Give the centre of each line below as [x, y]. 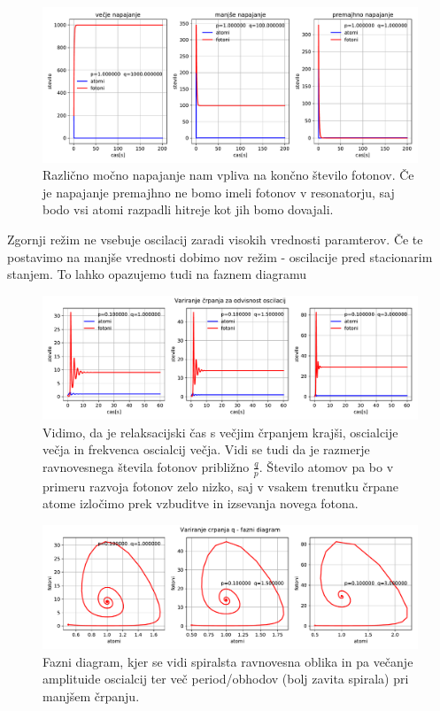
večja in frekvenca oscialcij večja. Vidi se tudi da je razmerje [206, 449]
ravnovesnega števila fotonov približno [146, 466]
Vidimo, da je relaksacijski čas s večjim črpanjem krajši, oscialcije [220, 432]
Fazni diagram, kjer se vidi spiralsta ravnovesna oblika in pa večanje [228, 661]
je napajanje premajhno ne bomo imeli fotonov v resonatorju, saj [219, 192]
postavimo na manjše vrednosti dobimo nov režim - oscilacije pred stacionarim [220, 256]
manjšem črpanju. [91, 696]
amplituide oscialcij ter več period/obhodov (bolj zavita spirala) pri [226, 679]
